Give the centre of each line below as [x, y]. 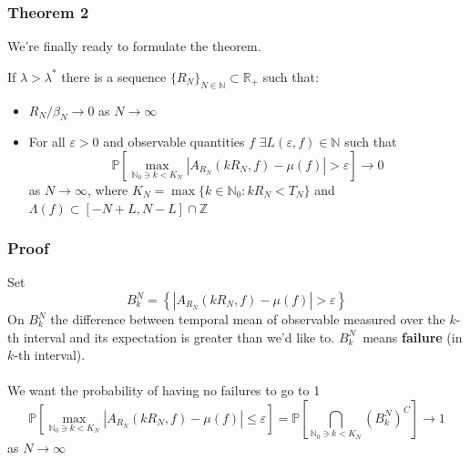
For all [47, 142]
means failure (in [413, 337]
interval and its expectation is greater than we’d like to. [179, 337]
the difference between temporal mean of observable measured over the [248, 319]
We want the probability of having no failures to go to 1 [164, 390]
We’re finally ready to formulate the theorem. [134, 46]
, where [107, 189]
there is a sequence [114, 76]
